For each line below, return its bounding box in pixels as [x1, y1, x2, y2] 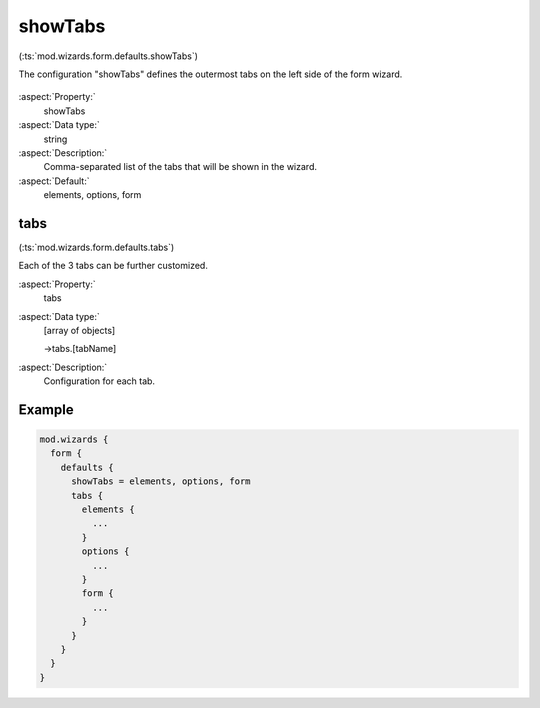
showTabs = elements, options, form [71, 476, 251, 487]
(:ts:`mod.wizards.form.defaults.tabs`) [18, 241, 175, 253]
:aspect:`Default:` [18, 175, 90, 187]
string [43, 133, 68, 145]
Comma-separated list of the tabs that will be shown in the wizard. [43, 161, 317, 173]
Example [18, 401, 74, 418]
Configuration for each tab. [43, 375, 155, 387]
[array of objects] [43, 324, 116, 336]
